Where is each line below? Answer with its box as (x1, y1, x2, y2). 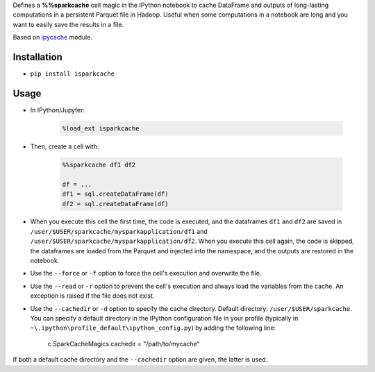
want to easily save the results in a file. (12, 20, 124, 28)
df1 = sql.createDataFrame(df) (62, 190, 169, 198)
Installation (12, 51, 62, 62)
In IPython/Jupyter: (30, 105, 85, 114)
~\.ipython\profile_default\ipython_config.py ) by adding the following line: (30, 323, 276, 332)
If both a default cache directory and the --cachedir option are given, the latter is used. (12, 355, 268, 364)
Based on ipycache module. (12, 33, 93, 42)
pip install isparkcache (30, 70, 115, 78)
